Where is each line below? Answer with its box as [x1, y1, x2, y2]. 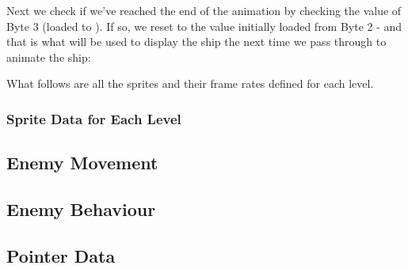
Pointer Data [6, 243, 116, 267]
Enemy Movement [6, 150, 158, 175]
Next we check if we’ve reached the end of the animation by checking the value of [6, 2, 402, 18]
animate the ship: [6, 48, 91, 65]
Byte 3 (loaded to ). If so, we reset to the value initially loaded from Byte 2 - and [6, 17, 402, 34]
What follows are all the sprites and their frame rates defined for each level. [6, 75, 374, 92]
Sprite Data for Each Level [6, 108, 181, 128]
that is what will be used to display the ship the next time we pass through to [6, 33, 387, 50]
